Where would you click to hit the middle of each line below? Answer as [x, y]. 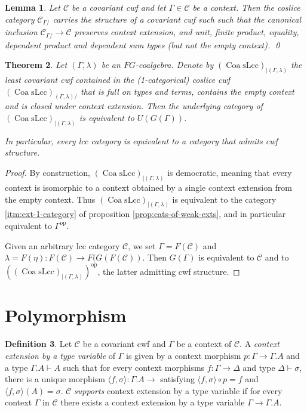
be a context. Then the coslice [246, 7]
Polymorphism [66, 315]
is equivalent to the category [224, 199]
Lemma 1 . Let [33, 7]
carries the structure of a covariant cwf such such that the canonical [177, 19]
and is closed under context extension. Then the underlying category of [134, 106]
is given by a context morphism [184, 355]
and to [277, 257]
